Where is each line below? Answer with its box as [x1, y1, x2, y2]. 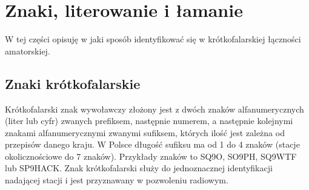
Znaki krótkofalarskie [5, 74, 141, 93]
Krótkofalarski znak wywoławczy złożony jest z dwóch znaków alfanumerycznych [5, 102, 304, 115]
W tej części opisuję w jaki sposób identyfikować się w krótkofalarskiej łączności [5, 33, 301, 45]
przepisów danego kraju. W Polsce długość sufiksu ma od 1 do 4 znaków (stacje [5, 138, 300, 151]
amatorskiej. [5, 44, 50, 57]
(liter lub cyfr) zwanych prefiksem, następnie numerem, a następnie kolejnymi [5, 114, 293, 127]
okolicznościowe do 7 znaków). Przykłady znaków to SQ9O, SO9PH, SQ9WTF [5, 149, 297, 162]
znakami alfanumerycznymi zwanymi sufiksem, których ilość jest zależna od [5, 126, 285, 139]
